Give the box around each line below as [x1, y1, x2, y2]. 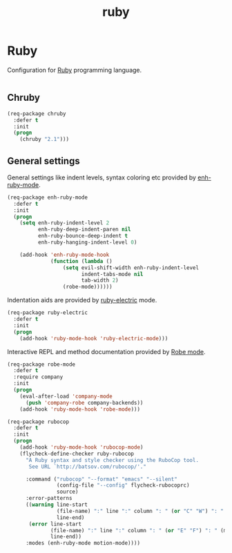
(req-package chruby [7, 110, 67, 117]
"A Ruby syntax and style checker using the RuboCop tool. [25, 456, 199, 463]
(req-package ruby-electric [7, 309, 88, 316]
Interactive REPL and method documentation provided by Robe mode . [7, 347, 206, 356]
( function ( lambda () [50, 258, 113, 264]
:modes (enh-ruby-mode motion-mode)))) [25, 540, 140, 547]
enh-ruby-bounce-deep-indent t [37, 233, 128, 240]
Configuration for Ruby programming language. [7, 66, 142, 74]
